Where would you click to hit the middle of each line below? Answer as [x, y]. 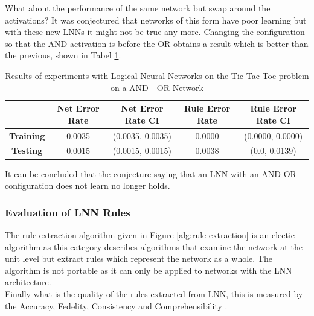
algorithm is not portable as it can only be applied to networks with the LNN [149, 270]
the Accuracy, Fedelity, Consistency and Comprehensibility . [116, 305]
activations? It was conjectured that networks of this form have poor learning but [156, 20]
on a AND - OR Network [157, 87]
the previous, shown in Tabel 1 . [63, 55]
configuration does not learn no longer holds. [88, 185]
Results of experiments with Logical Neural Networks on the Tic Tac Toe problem [157, 75]
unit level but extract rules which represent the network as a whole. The [139, 258]
